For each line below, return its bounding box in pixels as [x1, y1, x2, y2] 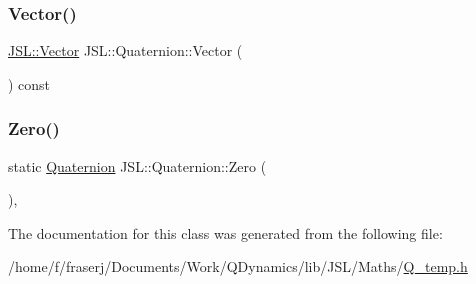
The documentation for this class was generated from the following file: [8, 222, 443, 243]
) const [8, 73, 51, 94]
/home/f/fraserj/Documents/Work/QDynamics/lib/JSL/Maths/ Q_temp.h [8, 256, 468, 277]
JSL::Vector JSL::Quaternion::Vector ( [8, 40, 243, 61]
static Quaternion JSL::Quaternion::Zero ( [8, 155, 267, 176]
